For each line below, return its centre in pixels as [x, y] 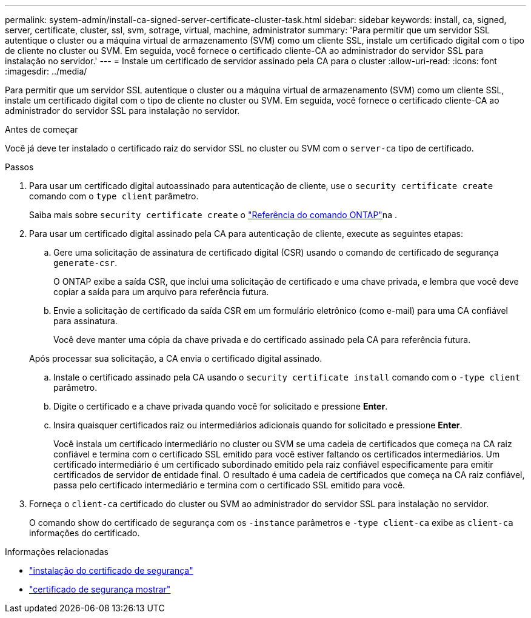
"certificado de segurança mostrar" [100, 589]
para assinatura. [85, 321]
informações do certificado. [85, 533]
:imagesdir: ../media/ [46, 71]
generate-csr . [85, 263]
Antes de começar [42, 129]
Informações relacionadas [57, 552]
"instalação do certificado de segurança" [111, 570]
